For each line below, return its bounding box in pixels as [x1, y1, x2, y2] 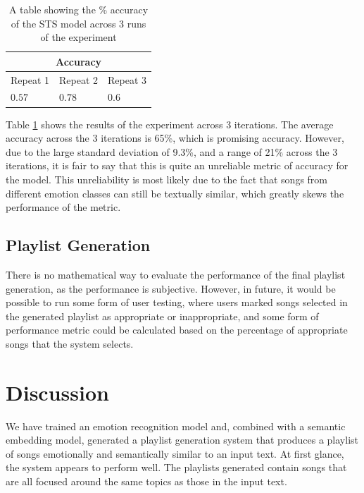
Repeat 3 [108, 72, 147, 87]
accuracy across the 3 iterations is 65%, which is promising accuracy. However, [6, 130, 344, 145]
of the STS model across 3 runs [11, 16, 146, 30]
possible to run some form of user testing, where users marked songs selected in [6, 295, 348, 310]
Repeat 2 [59, 72, 99, 87]
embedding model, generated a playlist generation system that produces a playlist [6, 432, 359, 447]
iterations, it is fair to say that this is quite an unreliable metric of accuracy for [6, 158, 349, 173]
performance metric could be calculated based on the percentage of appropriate [6, 322, 348, 337]
